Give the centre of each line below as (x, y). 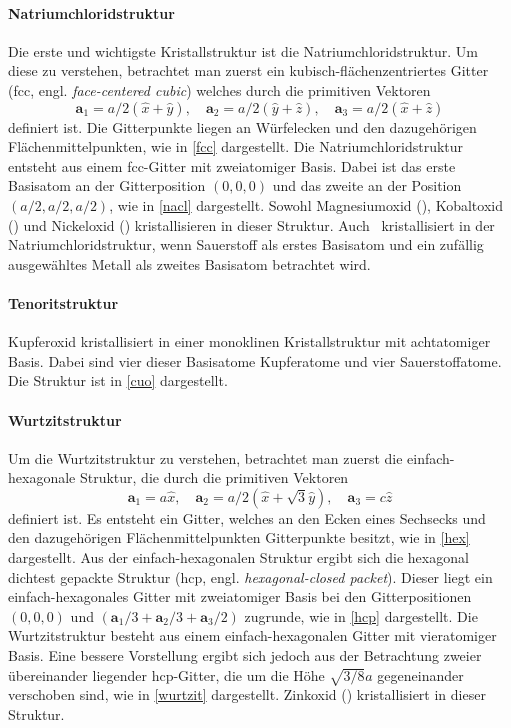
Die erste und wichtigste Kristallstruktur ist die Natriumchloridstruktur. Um (243, 50)
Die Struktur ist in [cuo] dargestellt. (118, 380)
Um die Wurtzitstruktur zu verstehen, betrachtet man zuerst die (205, 457)
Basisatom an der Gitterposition (107, 185)
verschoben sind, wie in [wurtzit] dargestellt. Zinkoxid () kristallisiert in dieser (247, 694)
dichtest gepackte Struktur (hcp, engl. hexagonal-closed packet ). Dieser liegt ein (250, 576)
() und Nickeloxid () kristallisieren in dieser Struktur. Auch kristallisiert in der (251, 224)
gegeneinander (420, 674)
